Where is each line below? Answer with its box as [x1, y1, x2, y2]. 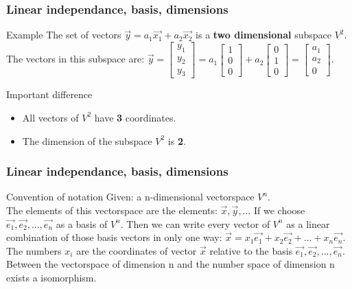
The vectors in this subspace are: [6, 51, 145, 66]
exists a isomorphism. [6, 270, 97, 284]
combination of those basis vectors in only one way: [6, 230, 222, 244]
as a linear [286, 216, 330, 231]
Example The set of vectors [6, 27, 121, 42]
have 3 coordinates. [94, 110, 176, 124]
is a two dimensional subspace [196, 27, 331, 42]
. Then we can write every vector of [120, 216, 270, 231]
